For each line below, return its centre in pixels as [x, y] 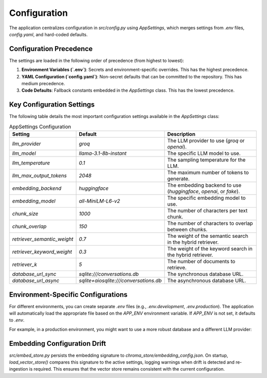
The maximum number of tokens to [208, 172]
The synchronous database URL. [205, 274]
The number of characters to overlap [210, 223]
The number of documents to [201, 262]
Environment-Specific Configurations [68, 295]
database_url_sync [34, 274]
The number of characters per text [207, 211]
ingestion [19, 369]
